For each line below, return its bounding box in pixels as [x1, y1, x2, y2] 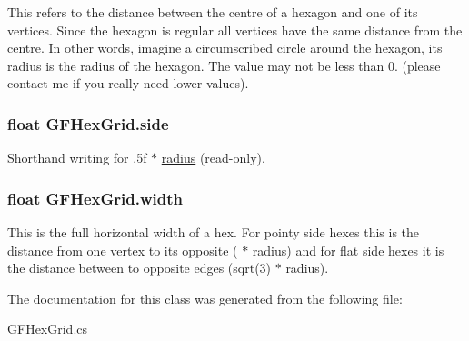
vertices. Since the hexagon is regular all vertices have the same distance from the [7, 20, 463, 39]
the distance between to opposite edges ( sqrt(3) [7, 258, 272, 277]
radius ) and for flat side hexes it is [252, 240, 444, 259]
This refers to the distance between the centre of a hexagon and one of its [7, 3, 418, 21]
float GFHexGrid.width [7, 186, 183, 209]
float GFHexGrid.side [7, 112, 169, 135]
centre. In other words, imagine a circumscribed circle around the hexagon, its [7, 38, 443, 57]
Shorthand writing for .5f [7, 148, 147, 167]
